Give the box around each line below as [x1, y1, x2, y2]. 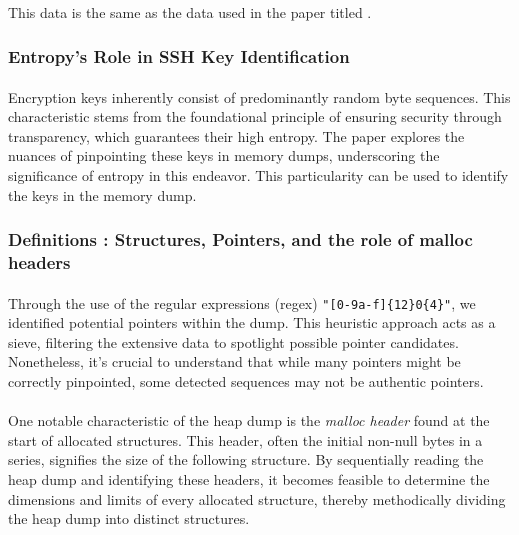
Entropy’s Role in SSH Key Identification [8, 44, 350, 69]
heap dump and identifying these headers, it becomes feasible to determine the [8, 468, 490, 489]
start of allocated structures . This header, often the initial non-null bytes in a [8, 429, 483, 450]
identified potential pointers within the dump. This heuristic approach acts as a [8, 312, 496, 333]
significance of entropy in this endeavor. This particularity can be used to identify [8, 165, 509, 185]
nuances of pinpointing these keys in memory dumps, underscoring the [8, 145, 440, 166]
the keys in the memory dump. [8, 184, 197, 205]
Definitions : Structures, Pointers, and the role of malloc [8, 227, 473, 252]
